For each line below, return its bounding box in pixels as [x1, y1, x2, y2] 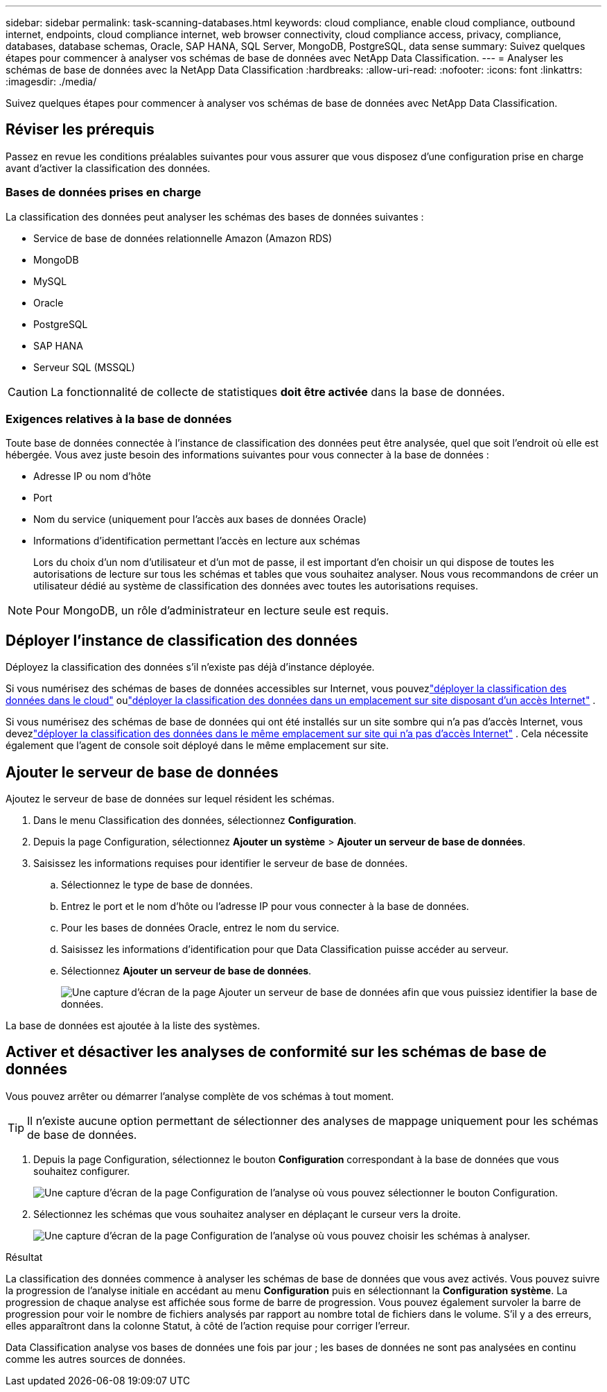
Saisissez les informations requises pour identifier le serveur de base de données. [33, 857, 408, 870]
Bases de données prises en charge [6, 185, 202, 200]
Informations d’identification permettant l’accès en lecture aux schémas [33, 535, 360, 547]
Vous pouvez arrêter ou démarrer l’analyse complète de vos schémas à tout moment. [6, 1090, 394, 1102]
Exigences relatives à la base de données [6, 411, 232, 426]
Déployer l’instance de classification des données [6, 631, 358, 649]
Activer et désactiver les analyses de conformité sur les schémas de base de [6, 1043, 547, 1061]
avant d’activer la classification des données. [6, 162, 211, 174]
